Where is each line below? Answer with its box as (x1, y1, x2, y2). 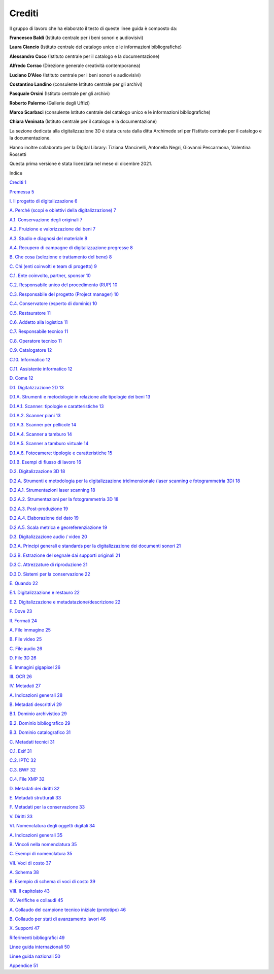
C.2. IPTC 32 (9, 757, 37, 763)
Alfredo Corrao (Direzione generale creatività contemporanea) (9, 62, 141, 69)
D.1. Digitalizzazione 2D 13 (9, 384, 64, 390)
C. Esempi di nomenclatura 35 (9, 851, 73, 857)
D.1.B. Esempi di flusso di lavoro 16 (9, 459, 81, 465)
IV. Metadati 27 (9, 683, 41, 689)
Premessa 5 (9, 188, 35, 195)
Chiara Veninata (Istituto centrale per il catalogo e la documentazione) (9, 118, 157, 124)
